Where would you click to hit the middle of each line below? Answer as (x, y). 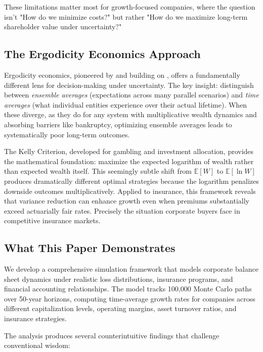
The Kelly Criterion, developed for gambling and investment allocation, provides (129, 151)
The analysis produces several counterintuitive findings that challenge (112, 335)
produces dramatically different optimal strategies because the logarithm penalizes (131, 181)
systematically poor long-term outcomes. (67, 134)
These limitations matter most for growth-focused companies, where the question (130, 7)
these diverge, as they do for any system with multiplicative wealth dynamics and (130, 114)
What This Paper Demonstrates (90, 248)
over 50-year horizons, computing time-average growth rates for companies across (130, 298)
